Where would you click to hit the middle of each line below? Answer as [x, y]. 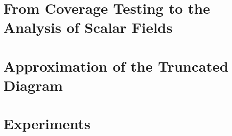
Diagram [33, 85]
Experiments [47, 123]
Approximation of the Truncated [116, 66]
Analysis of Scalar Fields [88, 27]
